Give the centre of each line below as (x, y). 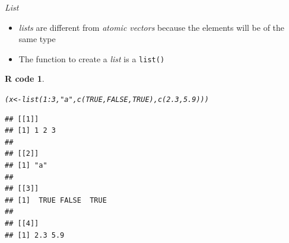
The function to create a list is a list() (92, 58)
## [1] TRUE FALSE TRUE (56, 200)
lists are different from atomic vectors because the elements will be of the (152, 27)
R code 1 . (25, 79)
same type (37, 39)
